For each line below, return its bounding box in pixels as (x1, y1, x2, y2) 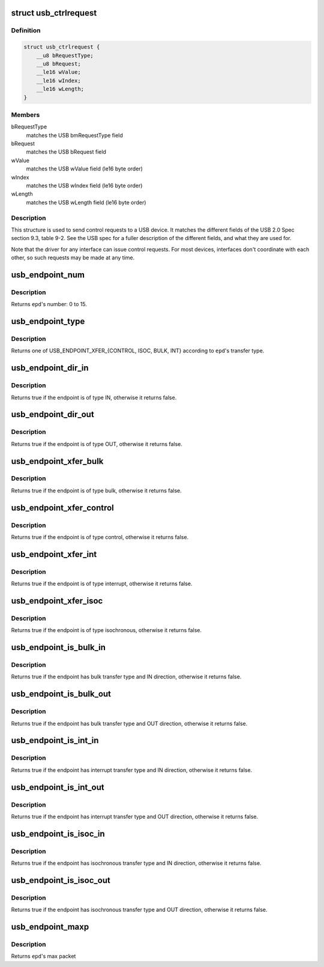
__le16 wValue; (36, 69, 81, 76)
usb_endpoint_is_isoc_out (11, 875, 110, 885)
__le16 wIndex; (36, 77, 81, 84)
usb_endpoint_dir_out (11, 409, 94, 420)
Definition (11, 26, 41, 35)
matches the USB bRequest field (26, 148, 106, 155)
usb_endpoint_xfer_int (11, 549, 97, 559)
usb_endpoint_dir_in (11, 363, 89, 373)
